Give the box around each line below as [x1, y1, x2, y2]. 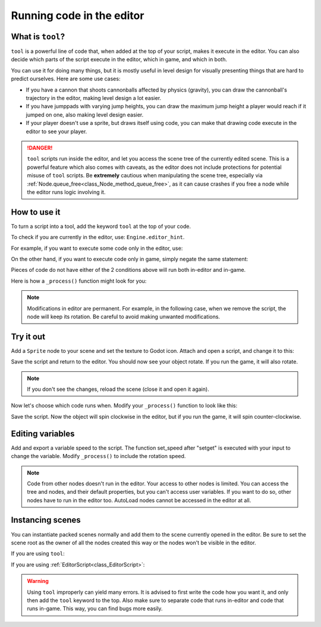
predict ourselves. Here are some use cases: [11, 75, 121, 83]
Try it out [11, 331, 46, 341]
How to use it [11, 207, 61, 217]
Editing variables [11, 428, 75, 438]
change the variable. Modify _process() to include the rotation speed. [11, 453, 186, 460]
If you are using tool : [11, 550, 65, 557]
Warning [27, 578, 49, 585]
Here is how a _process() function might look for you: [11, 277, 147, 284]
